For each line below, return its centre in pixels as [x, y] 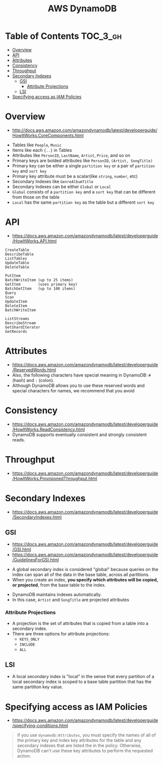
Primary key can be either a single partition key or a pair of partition [83, 165]
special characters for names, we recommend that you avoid [73, 390]
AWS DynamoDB [82, 9]
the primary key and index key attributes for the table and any [79, 740]
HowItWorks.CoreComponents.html [48, 135]
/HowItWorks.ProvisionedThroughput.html [55, 478]
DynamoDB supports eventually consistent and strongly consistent [79, 435]
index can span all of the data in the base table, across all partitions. [81, 574]
